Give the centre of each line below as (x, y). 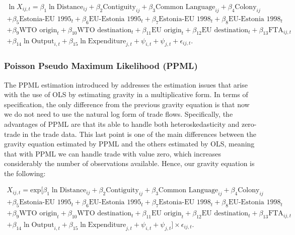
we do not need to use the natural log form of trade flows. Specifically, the (119, 114)
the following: (25, 173)
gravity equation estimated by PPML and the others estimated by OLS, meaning (129, 144)
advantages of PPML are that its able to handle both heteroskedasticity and (122, 124)
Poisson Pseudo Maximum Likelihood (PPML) (101, 66)
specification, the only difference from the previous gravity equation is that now (127, 104)
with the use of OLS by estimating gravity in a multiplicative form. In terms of (126, 94)
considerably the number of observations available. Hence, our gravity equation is (129, 163)
